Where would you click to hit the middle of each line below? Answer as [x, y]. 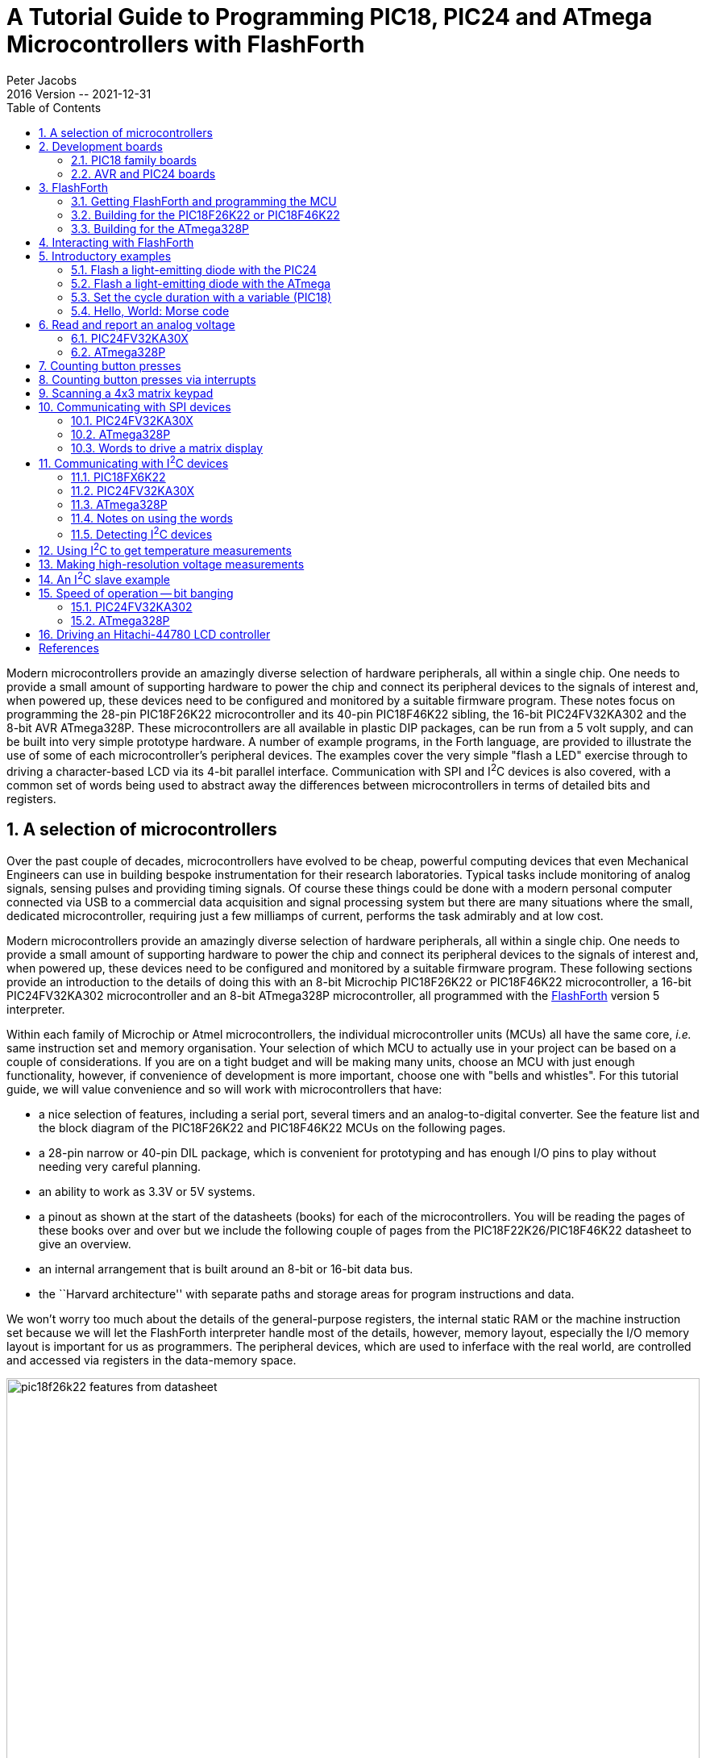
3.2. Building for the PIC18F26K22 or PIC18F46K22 [206, 215]
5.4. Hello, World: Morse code [150, 310]
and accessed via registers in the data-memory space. [152, 1360]
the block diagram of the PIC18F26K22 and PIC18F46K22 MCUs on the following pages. [272, 1127]
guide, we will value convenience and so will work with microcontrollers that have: [224, 1089]
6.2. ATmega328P [118, 352]
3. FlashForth [73, 187]
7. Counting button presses [110, 365]
